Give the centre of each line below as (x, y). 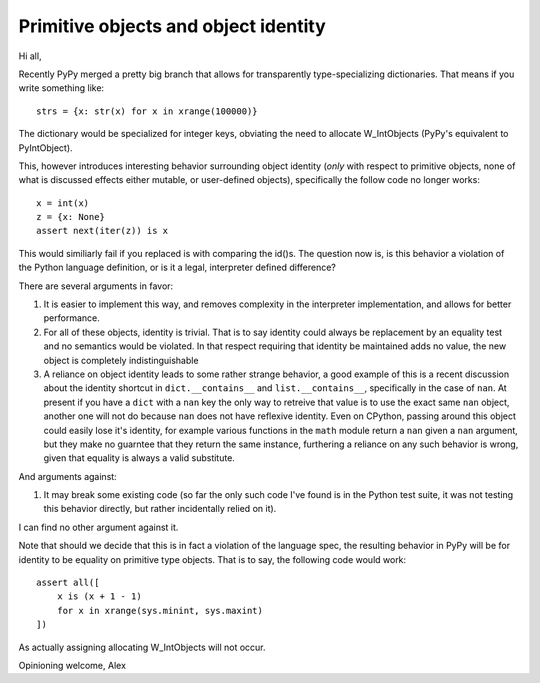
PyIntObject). (46, 147)
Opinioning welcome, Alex (72, 665)
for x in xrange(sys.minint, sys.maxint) (160, 610)
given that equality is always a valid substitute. (139, 458)
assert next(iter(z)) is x (102, 231)
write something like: (61, 88)
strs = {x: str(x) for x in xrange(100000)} (147, 111)
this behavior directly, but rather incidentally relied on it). (160, 509)
